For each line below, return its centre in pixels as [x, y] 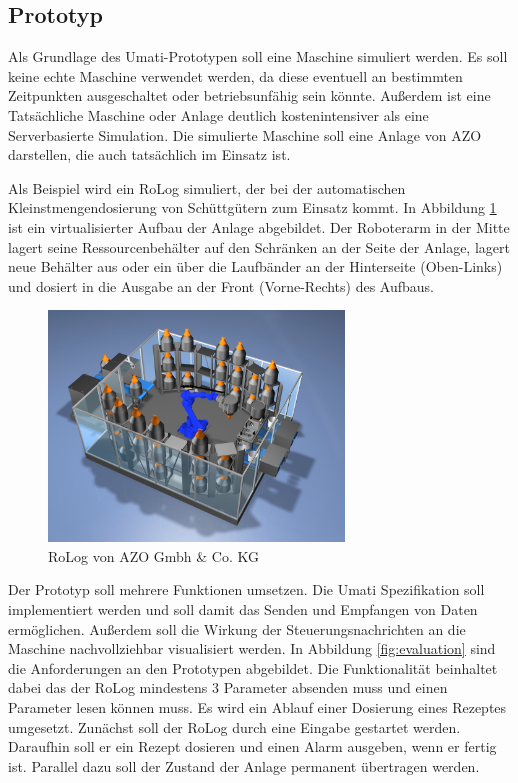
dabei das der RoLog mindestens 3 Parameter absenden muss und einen [228, 687]
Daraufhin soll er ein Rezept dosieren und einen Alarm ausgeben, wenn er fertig [252, 746]
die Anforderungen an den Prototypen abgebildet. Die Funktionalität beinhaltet [253, 667]
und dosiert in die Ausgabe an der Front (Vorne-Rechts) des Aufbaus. [221, 285]
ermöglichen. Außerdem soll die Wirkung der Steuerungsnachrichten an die [237, 628]
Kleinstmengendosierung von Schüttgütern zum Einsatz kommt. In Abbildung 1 [252, 207]
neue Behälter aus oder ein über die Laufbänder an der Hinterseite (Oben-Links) [255, 266]
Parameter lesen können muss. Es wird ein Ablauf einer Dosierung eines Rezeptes [257, 706]
